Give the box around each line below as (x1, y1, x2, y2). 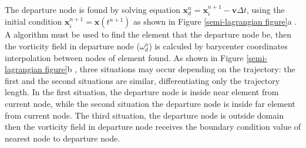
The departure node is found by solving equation (5, 4, 180, 15)
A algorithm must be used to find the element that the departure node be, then (5, 28, 291, 41)
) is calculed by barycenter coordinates (149, 40, 288, 52)
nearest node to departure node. (5, 132, 120, 144)
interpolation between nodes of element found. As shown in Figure (5, 51, 244, 63)
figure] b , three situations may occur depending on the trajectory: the (45, 63, 295, 75)
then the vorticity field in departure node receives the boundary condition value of (5, 120, 301, 133)
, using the (246, 4, 285, 15)
